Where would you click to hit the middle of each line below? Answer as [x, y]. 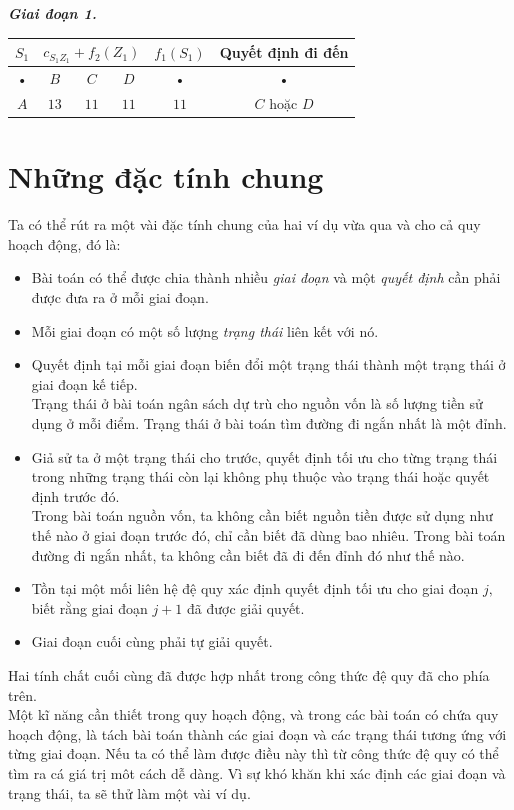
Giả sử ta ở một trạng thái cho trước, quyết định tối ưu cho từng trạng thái [264, 456]
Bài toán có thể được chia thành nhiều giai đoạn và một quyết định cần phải [266, 277]
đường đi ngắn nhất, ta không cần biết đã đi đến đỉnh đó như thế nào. [248, 554]
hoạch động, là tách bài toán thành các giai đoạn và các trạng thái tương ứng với [257, 733]
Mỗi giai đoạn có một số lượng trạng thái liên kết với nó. [205, 330]
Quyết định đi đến [284, 51]
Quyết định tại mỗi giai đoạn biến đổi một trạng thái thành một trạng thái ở [268, 364]
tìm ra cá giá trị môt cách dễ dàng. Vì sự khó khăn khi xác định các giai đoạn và [257, 772]
